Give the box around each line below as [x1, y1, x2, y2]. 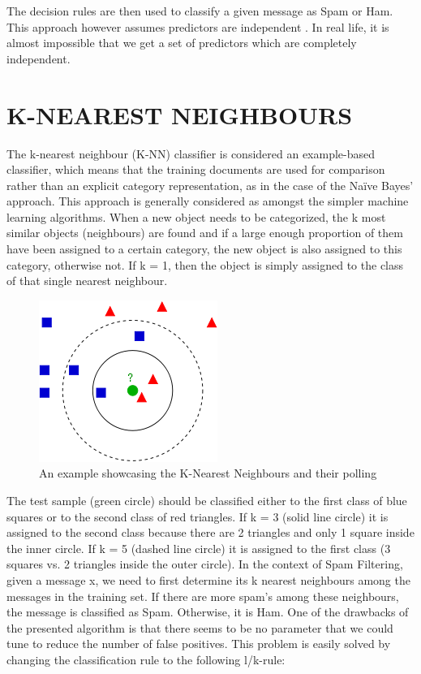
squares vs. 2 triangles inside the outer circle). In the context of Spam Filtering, [6, 555, 403, 572]
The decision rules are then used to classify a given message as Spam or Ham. [6, 2, 393, 19]
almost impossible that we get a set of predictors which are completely [6, 34, 357, 51]
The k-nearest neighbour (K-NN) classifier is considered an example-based [6, 145, 376, 162]
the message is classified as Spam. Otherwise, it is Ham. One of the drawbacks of [6, 603, 409, 620]
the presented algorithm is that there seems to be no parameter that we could [6, 619, 393, 636]
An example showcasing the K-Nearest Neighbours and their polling [39, 464, 377, 482]
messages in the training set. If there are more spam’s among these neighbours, [6, 587, 399, 604]
